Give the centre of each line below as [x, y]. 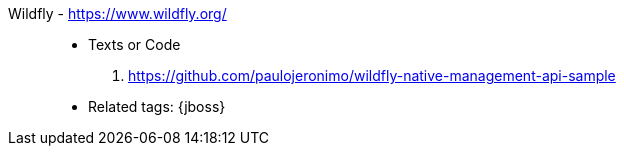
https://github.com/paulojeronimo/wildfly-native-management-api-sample [372, 75]
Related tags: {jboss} [157, 106]
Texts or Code [134, 44]
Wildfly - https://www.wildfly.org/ [117, 13]
